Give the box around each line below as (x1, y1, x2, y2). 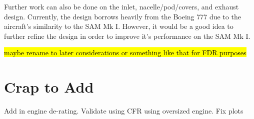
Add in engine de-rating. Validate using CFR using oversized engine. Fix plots (4, 106, 243, 116)
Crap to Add (4, 77, 94, 97)
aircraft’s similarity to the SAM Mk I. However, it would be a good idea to (4, 21, 233, 31)
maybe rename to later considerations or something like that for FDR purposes (4, 47, 246, 58)
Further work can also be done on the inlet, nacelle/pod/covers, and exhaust (4, 1, 239, 11)
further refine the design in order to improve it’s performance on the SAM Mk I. (4, 30, 250, 41)
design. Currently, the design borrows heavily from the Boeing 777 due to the (4, 11, 241, 21)
